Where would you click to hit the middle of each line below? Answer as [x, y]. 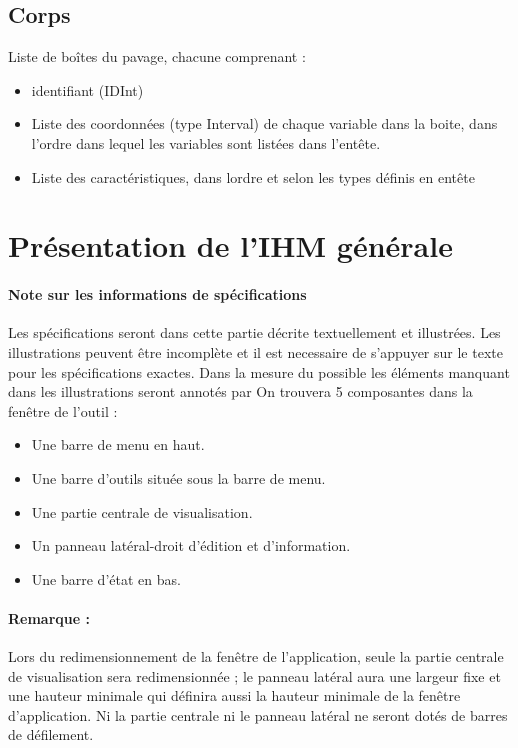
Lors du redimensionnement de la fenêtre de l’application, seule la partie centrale [256, 656]
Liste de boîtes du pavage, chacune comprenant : [157, 56]
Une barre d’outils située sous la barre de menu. [178, 477]
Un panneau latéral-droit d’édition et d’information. [191, 545]
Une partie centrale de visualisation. [142, 511]
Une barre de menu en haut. [118, 444]
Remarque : [49, 617]
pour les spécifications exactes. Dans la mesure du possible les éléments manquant [259, 371]
